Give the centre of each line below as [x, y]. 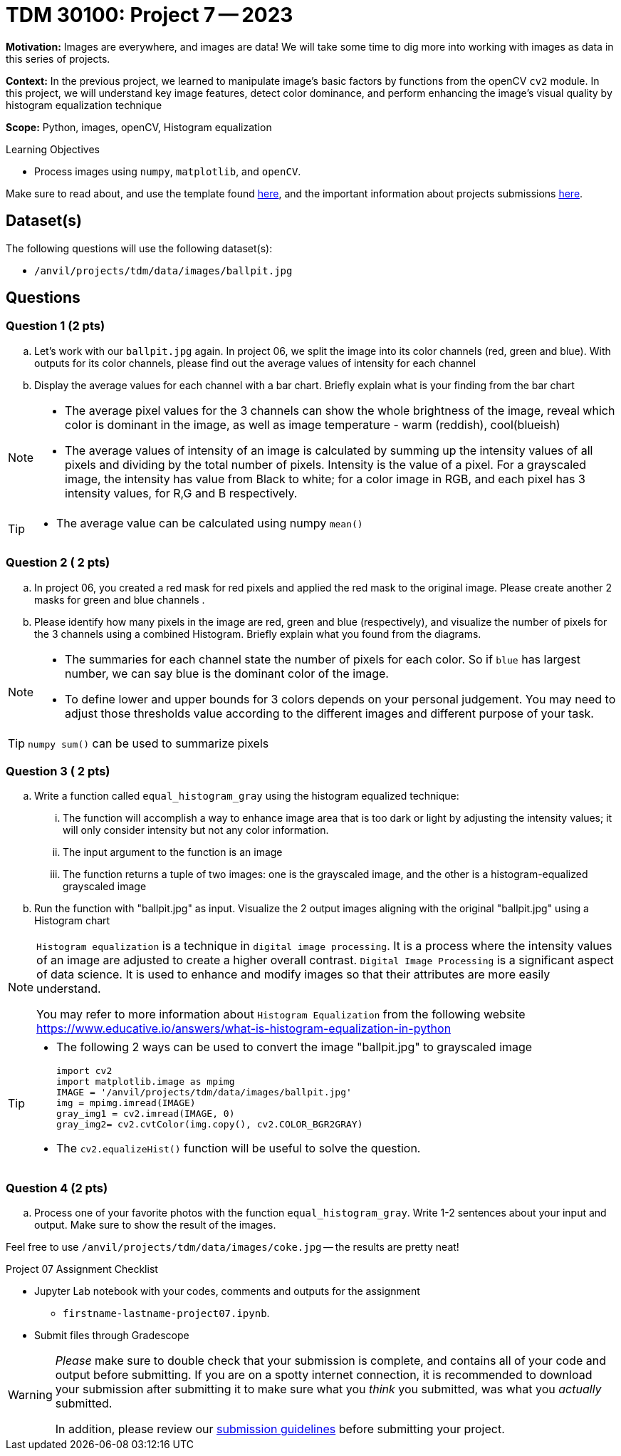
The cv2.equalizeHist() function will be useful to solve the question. [239, 1148]
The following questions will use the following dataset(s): [139, 248]
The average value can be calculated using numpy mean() [210, 523]
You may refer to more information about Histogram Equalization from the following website [281, 1014]
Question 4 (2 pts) [57, 1188]
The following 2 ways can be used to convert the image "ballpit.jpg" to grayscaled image [294, 1047]
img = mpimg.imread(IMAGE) [126, 1103]
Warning [30, 1395]
